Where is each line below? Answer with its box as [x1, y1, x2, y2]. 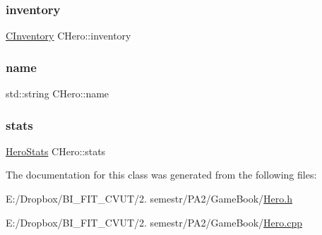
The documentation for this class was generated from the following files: [6, 167, 317, 182]
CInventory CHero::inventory [6, 28, 131, 43]
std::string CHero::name [6, 86, 109, 101]
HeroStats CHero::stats [6, 143, 106, 158]
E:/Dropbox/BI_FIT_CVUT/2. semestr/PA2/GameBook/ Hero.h [6, 191, 292, 206]
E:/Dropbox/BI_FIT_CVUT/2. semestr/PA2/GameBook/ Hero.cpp [6, 215, 302, 229]
